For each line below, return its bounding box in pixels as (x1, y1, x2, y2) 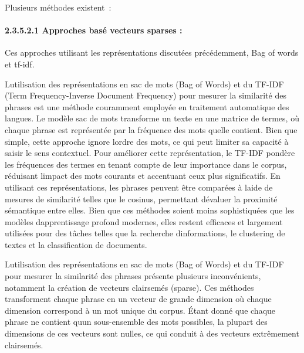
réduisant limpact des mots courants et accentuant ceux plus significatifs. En (5, 169, 281, 182)
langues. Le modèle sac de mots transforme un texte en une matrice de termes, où (5, 112, 299, 124)
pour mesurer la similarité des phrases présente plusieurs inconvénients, (5, 270, 261, 282)
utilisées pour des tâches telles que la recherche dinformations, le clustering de (5, 227, 285, 239)
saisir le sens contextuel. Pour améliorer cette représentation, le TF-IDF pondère (5, 147, 295, 159)
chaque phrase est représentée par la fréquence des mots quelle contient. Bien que (5, 123, 298, 135)
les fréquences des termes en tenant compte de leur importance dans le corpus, (5, 158, 287, 170)
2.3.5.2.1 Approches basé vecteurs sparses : (5, 24, 183, 36)
